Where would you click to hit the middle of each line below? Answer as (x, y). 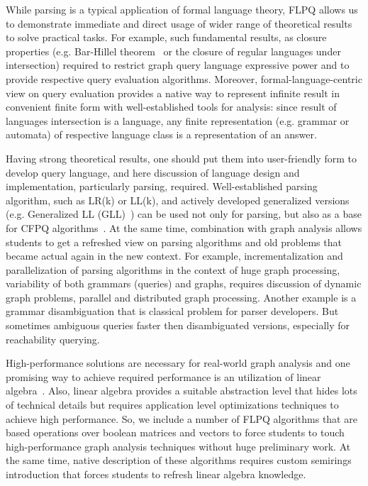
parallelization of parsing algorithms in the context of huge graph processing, (173, 269)
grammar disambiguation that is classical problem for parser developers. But (172, 311)
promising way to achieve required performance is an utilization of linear (163, 376)
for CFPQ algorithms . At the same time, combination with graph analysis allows (184, 227)
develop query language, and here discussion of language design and (153, 172)
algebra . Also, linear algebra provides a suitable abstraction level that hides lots (182, 391)
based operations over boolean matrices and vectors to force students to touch (175, 432)
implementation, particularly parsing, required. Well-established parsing (162, 186)
